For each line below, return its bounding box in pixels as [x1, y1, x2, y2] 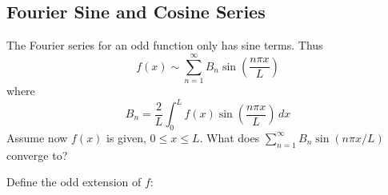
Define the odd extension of [6, 173, 142, 190]
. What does [199, 129, 260, 145]
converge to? [6, 146, 68, 163]
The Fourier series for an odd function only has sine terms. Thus [6, 37, 323, 54]
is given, [106, 129, 146, 145]
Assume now [6, 129, 68, 145]
